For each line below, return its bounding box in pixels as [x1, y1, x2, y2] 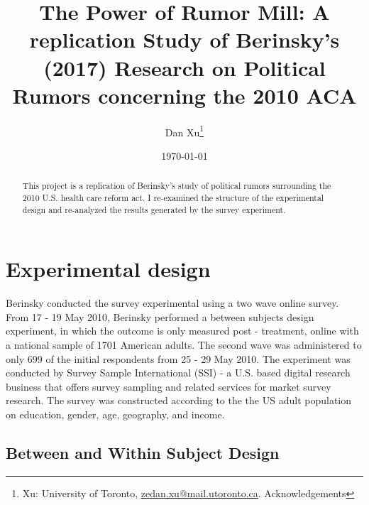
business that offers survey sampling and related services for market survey [6, 379, 331, 393]
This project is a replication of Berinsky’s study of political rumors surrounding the [22, 180, 331, 192]
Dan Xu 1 [165, 122, 204, 139]
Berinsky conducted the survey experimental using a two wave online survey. [6, 295, 339, 310]
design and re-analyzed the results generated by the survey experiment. [22, 203, 286, 215]
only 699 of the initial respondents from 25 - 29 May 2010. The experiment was [6, 351, 351, 366]
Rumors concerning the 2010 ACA [12, 80, 357, 109]
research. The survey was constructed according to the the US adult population [6, 393, 352, 408]
